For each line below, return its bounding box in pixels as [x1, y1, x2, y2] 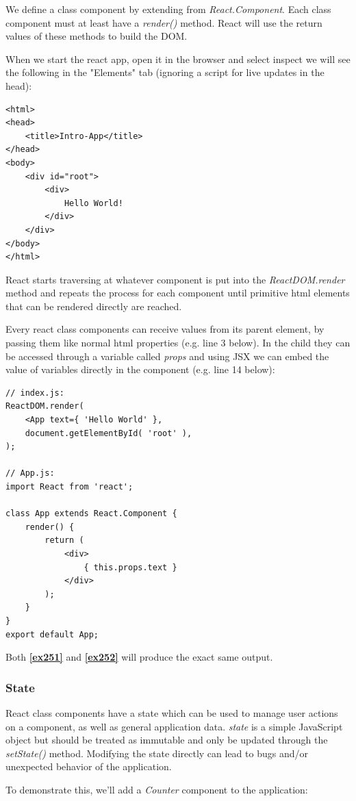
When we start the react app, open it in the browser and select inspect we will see [5, 51, 351, 66]
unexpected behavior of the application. [5, 759, 172, 774]
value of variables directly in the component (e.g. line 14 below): [5, 362, 275, 377]
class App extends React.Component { [5, 509, 177, 519]
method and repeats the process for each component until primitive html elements [5, 285, 350, 300]
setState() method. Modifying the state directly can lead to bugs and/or [5, 746, 308, 760]
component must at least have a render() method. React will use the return [5, 15, 322, 29]
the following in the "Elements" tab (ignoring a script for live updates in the [5, 65, 325, 79]
